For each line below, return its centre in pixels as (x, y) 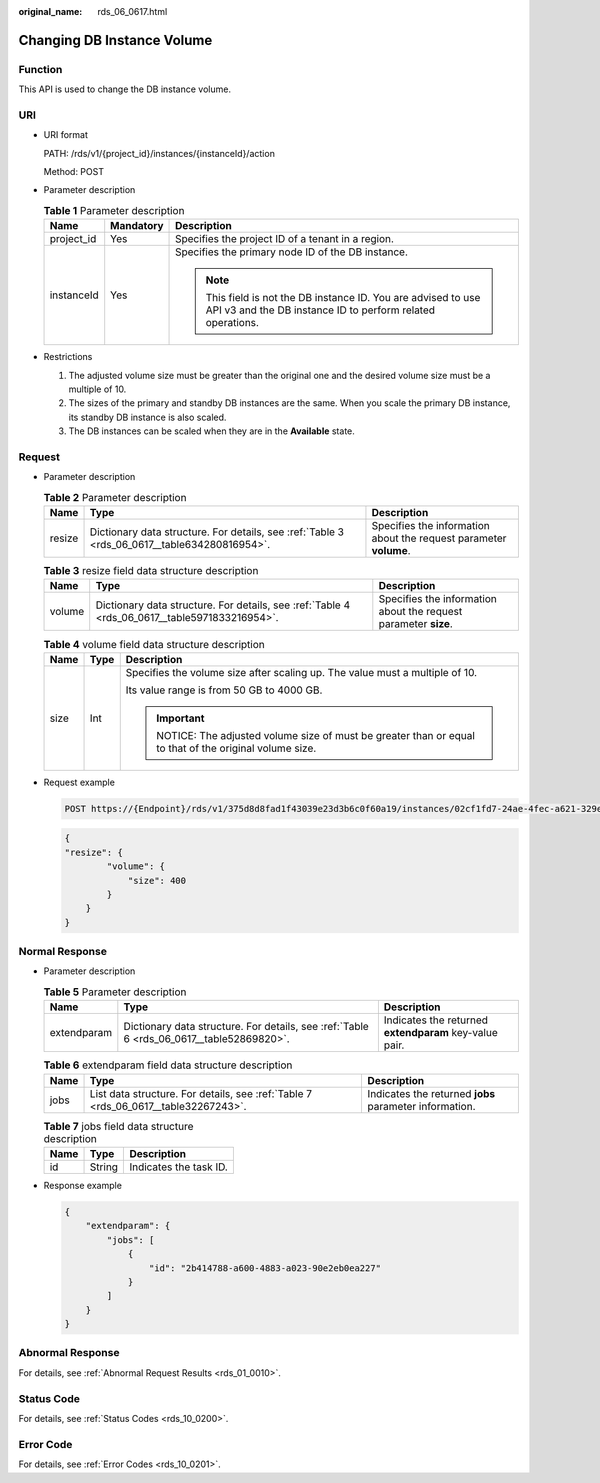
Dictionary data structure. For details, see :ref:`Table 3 (217, 532)
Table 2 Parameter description (115, 497)
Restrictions (68, 357)
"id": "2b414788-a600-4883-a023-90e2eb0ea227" (265, 1268)
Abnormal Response (69, 1353)
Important (180, 718)
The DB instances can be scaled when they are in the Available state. (211, 431)
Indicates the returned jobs (431, 1093)
